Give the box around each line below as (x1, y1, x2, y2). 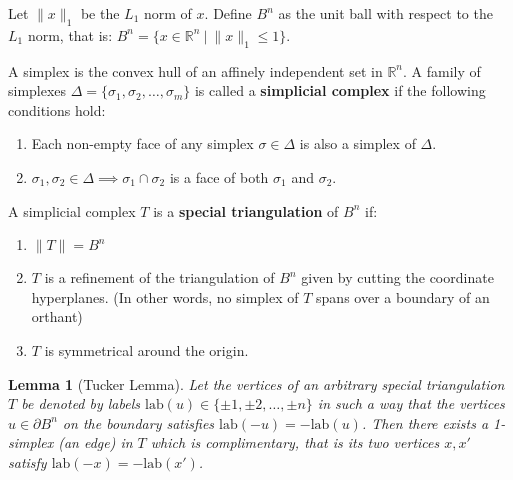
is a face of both (169, 166, 269, 187)
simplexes (8, 80, 67, 101)
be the (80, 3, 120, 23)
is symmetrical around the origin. (44, 339, 249, 360)
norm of (144, 3, 192, 23)
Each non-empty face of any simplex (31, 133, 254, 154)
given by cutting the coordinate (301, 267, 494, 288)
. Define (204, 3, 252, 23)
